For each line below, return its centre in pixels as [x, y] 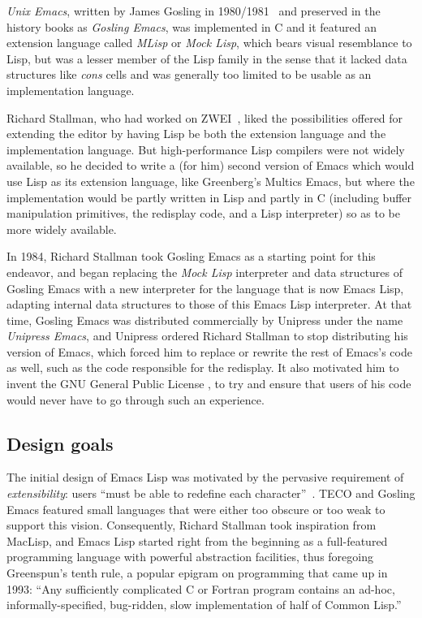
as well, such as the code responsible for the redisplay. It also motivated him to [203, 367]
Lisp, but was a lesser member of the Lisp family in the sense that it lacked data [207, 58]
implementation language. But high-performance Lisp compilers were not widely [206, 149]
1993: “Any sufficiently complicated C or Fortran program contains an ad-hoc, [201, 588]
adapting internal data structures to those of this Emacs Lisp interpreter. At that [209, 304]
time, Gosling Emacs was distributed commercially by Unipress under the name [205, 320]
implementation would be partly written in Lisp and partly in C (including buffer [209, 197]
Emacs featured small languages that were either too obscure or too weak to [196, 509]
